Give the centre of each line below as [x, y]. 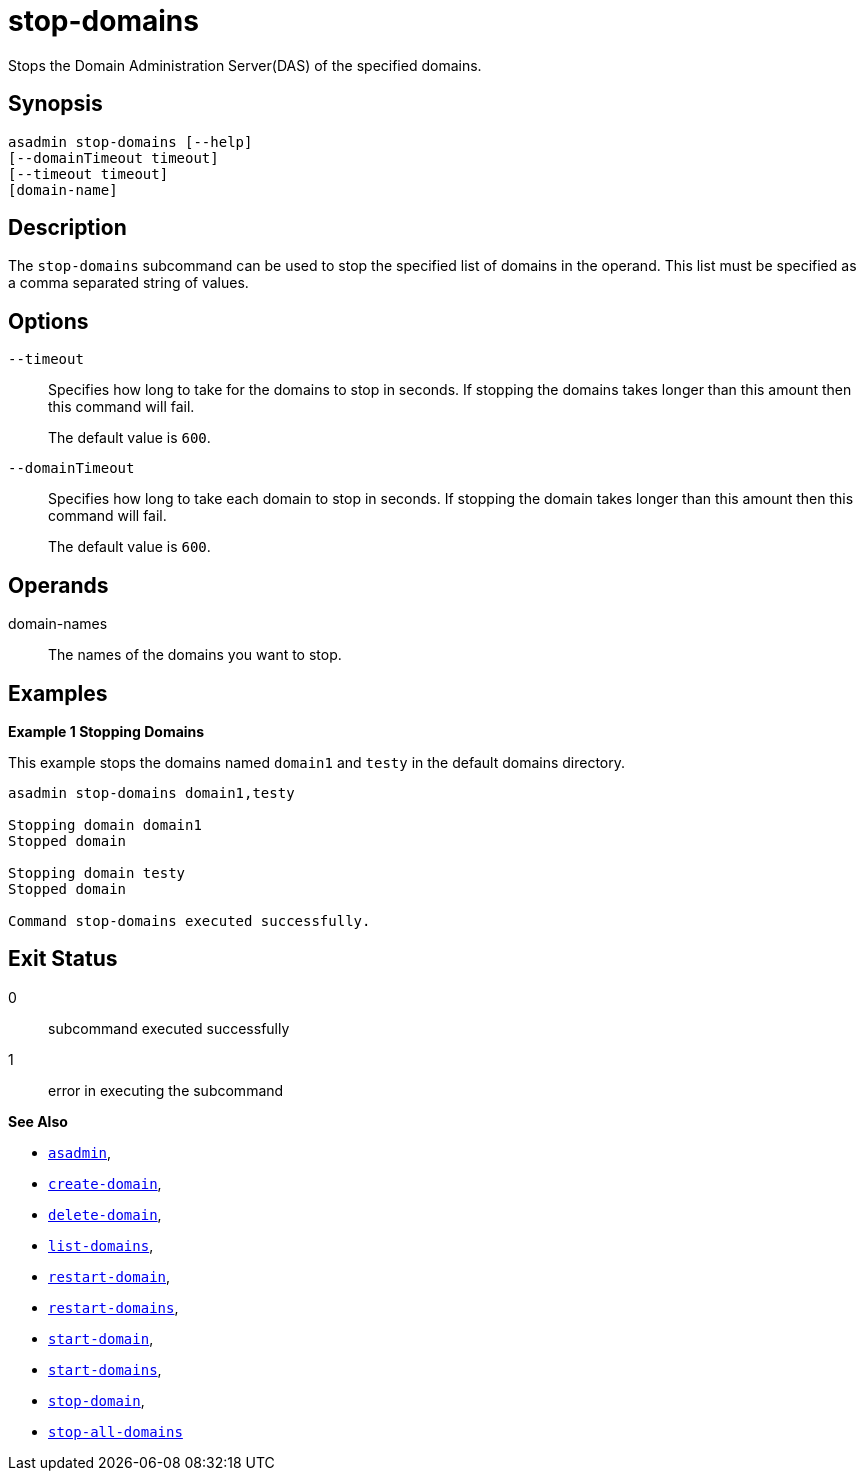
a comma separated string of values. [128, 283]
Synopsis [55, 104]
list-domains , [101, 1245]
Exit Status [63, 959]
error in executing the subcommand [166, 1090]
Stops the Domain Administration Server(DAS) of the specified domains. [245, 65]
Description [67, 228]
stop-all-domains [115, 1431]
